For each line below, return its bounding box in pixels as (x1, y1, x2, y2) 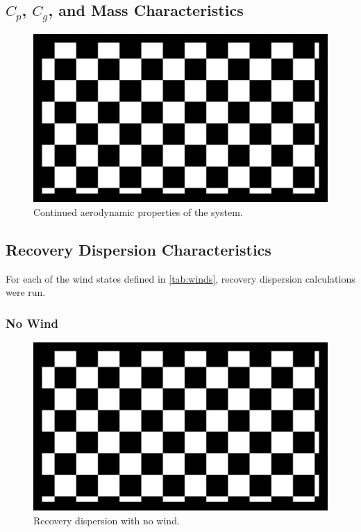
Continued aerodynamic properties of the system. (33, 204, 243, 219)
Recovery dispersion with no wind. (33, 513, 180, 527)
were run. (6, 285, 46, 299)
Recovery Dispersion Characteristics (6, 238, 271, 260)
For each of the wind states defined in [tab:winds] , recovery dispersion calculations (6, 271, 355, 285)
